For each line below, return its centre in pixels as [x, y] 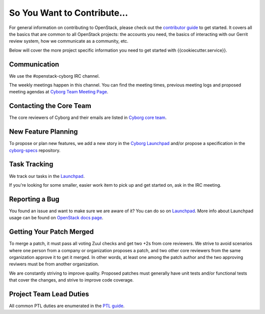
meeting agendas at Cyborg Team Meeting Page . [59, 92]
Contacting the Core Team [50, 106]
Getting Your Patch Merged [52, 232]
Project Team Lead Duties [49, 294]
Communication [34, 64]
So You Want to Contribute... [69, 13]
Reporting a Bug [34, 199]
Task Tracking [31, 164]
